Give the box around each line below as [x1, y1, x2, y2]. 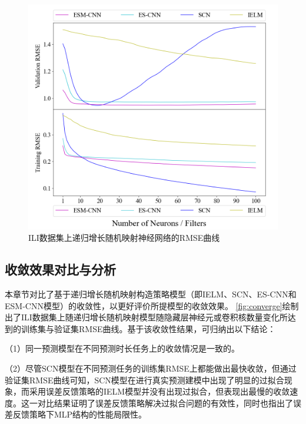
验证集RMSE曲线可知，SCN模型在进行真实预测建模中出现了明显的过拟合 [5, 373, 284, 386]
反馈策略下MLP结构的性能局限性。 [12, 408, 147, 420]
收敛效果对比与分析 [5, 260, 116, 279]
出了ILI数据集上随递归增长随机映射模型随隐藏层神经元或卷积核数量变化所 [5, 311, 288, 323]
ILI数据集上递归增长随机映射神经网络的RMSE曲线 [28, 231, 220, 244]
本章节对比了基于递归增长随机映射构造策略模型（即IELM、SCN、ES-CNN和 [5, 287, 297, 300]
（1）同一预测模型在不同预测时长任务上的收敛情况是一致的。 [5, 342, 240, 355]
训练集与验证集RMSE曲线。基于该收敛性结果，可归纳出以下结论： [21, 322, 276, 334]
